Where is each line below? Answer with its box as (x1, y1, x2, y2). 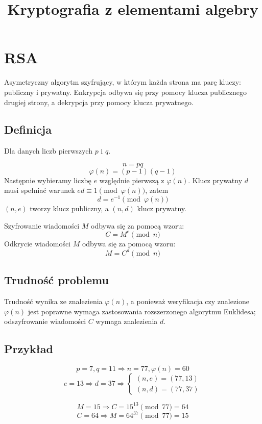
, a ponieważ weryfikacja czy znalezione (126, 296, 250, 307)
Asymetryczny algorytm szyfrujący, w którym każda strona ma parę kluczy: (4, 77, 242, 87)
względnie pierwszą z (99, 174, 164, 185)
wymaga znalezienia (96, 316, 158, 327)
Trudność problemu (4, 272, 109, 288)
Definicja (4, 121, 52, 137)
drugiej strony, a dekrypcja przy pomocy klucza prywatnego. (4, 96, 194, 107)
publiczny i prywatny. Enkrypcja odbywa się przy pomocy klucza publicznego (4, 86, 247, 97)
